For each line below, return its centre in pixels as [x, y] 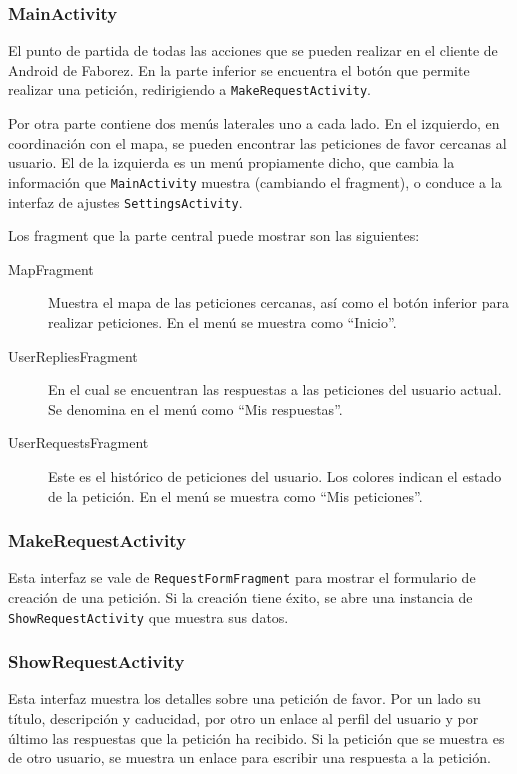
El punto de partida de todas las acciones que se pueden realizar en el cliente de [253, 50]
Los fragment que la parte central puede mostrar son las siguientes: [214, 235]
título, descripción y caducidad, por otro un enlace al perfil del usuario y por [243, 718]
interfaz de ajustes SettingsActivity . [125, 201]
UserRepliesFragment [73, 355]
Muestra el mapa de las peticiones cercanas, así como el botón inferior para [278, 302]
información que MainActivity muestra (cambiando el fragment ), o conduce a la [255, 181]
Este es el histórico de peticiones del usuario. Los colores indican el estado [275, 475]
